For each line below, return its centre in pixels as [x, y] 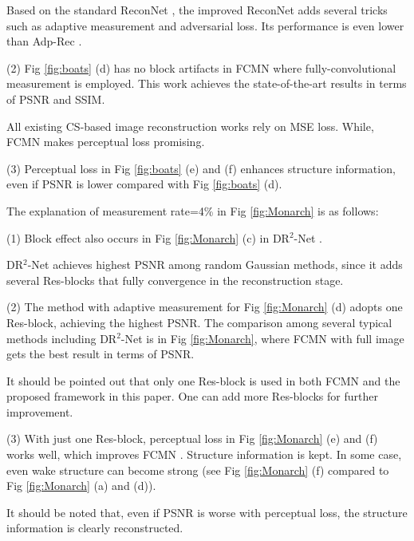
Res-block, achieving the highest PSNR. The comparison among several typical [199, 322]
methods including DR [62, 338]
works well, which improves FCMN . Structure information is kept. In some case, [204, 454]
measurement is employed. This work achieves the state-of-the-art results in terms [207, 83]
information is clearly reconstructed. [95, 528]
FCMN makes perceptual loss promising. [106, 142]
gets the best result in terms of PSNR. [101, 354]
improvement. [40, 411]
